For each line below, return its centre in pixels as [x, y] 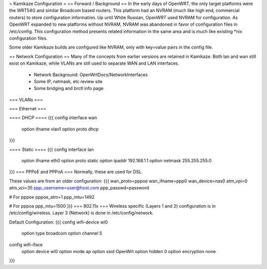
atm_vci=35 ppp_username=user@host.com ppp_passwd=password [79, 188]
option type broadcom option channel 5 [62, 233]
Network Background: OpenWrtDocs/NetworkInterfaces [91, 75]
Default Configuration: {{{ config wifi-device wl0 [59, 222]
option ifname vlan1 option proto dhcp [60, 129]
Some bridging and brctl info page [69, 89]
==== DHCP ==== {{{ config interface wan [53, 118]
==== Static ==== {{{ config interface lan [51, 149]
